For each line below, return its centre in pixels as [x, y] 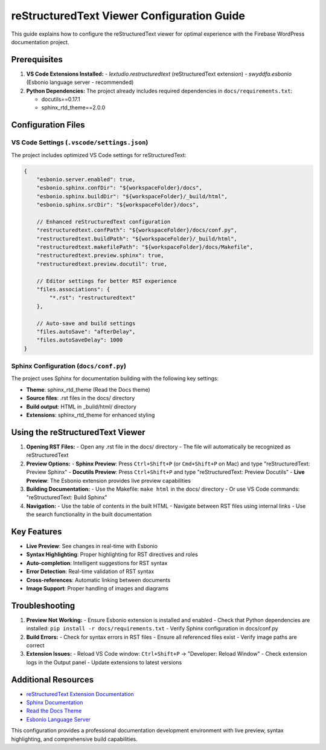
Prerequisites [37, 60]
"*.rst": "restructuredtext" [92, 298]
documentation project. [40, 42]
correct [35, 645]
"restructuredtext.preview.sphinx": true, [100, 256]
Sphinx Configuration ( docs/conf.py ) [69, 366]
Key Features [37, 532]
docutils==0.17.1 [61, 99]
